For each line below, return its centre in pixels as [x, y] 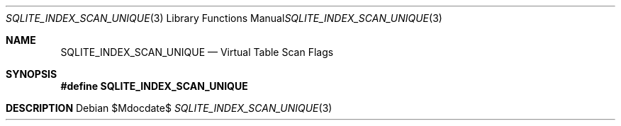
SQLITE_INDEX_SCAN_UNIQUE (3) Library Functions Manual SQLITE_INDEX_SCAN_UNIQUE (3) [224, 18]
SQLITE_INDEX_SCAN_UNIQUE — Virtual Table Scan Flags [197, 52]
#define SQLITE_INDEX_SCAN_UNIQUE [154, 86]
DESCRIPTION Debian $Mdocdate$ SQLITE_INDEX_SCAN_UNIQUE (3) [169, 108]
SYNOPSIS [32, 74]
